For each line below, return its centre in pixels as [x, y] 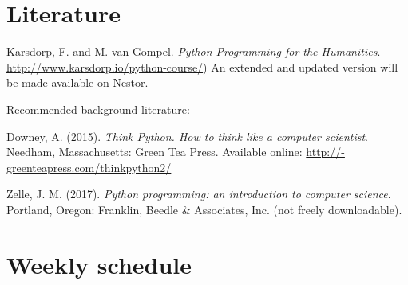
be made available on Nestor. [77, 82]
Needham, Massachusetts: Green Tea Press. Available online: [154, 152]
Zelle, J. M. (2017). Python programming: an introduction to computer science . [199, 194]
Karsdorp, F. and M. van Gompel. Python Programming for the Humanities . [194, 51]
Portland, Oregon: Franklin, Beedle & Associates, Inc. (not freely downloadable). [204, 209]
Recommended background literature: [98, 109]
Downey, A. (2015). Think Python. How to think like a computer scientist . [187, 136]
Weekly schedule [99, 264]
